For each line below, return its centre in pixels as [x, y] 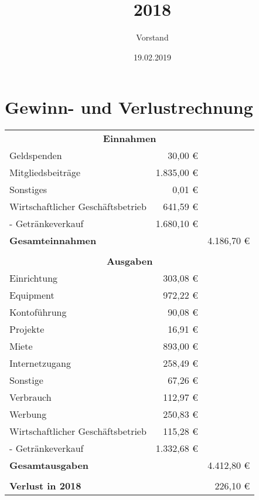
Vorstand [152, 37]
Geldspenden [36, 156]
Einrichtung [34, 278]
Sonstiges [28, 190]
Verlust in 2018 [45, 486]
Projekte [27, 329]
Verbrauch [30, 397]
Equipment [32, 295]
